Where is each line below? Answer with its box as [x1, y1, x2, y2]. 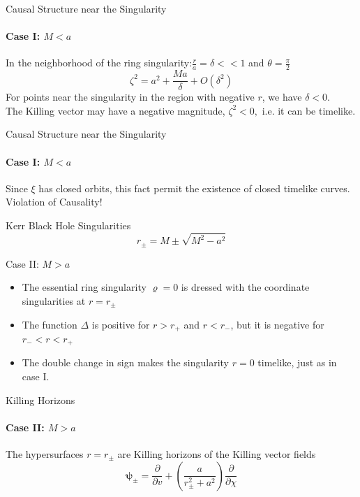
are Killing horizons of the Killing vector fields [117, 447, 316, 461]
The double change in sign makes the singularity [22, 355, 230, 370]
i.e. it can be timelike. [262, 103, 356, 117]
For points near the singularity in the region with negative [6, 89, 255, 104]
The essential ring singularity [22, 280, 147, 294]
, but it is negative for [230, 317, 324, 331]
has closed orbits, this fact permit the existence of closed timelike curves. [38, 180, 350, 195]
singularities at [22, 293, 86, 308]
